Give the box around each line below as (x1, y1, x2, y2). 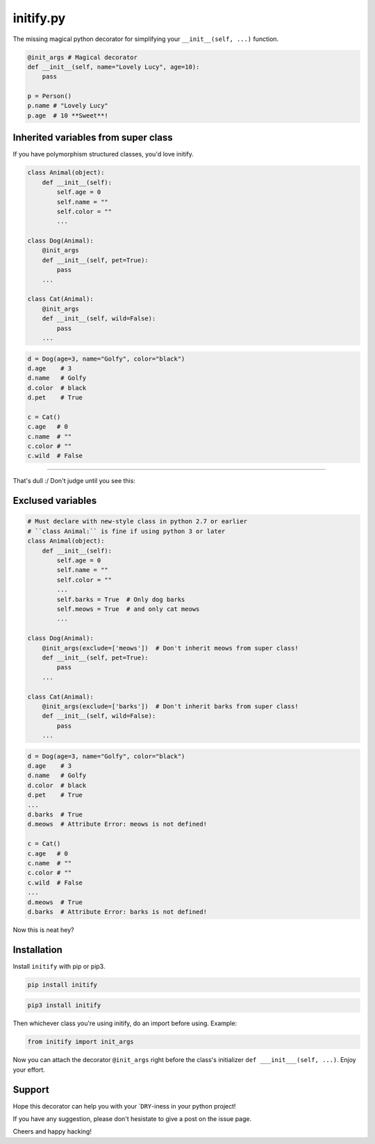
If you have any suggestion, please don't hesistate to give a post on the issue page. (12, 1114, 252, 1122)
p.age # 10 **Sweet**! (27, 111, 109, 120)
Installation (12, 944, 62, 956)
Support (12, 1084, 49, 1095)
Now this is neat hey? (12, 925, 74, 934)
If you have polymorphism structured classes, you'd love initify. (12, 150, 194, 158)
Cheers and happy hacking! (12, 1127, 92, 1136)
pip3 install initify (27, 1002, 101, 1009)
